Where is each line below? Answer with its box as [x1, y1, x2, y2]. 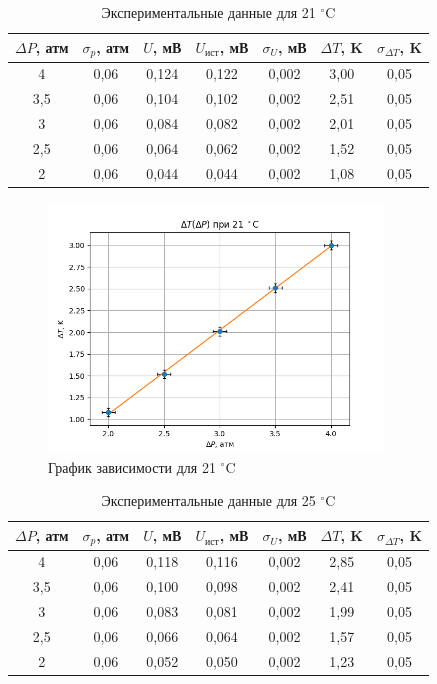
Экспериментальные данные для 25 [101, 490, 316, 511]
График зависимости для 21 [48, 456, 216, 477]
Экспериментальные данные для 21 [101, 2, 316, 22]
